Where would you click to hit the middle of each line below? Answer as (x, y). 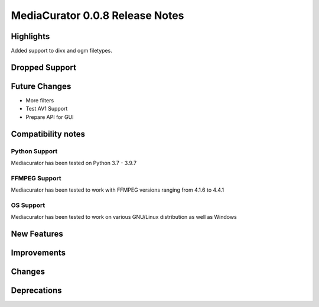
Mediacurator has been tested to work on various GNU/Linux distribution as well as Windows (124, 217)
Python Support (34, 151)
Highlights (30, 36)
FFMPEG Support (36, 178)
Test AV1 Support (47, 109)
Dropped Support (44, 67)
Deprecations (36, 291)
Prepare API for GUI (50, 117)
